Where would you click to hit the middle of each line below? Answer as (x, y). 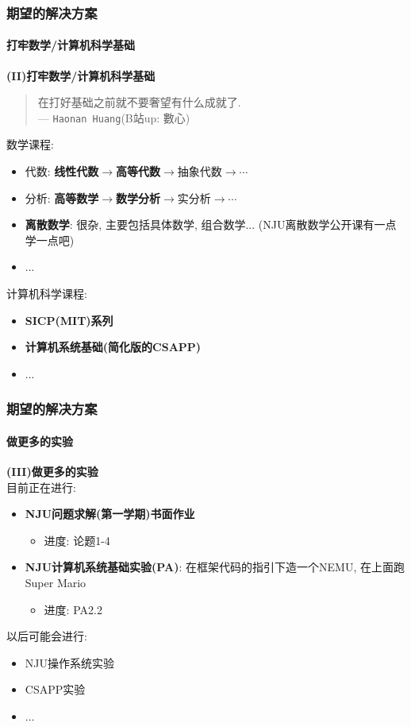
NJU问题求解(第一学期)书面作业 (110, 514)
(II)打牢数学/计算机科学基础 (81, 75)
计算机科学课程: (47, 294)
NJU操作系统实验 (69, 662)
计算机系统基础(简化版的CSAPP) (113, 347)
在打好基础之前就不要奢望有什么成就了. (139, 102)
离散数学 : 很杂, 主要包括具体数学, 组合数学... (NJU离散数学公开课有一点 (211, 224)
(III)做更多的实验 (52, 472)
